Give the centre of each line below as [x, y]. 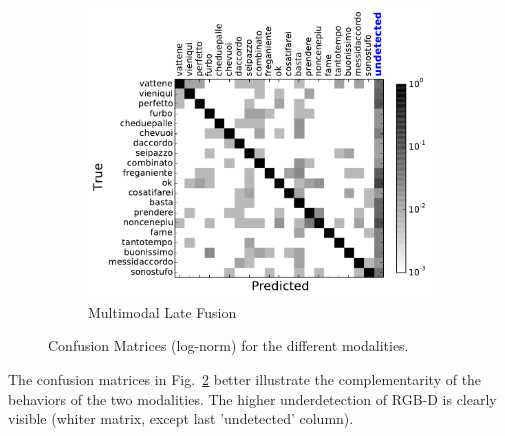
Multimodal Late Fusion [162, 311]
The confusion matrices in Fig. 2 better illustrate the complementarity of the [245, 379]
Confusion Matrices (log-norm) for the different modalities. [228, 345]
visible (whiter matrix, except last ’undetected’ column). [181, 418]
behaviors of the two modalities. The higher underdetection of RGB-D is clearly [252, 398]
